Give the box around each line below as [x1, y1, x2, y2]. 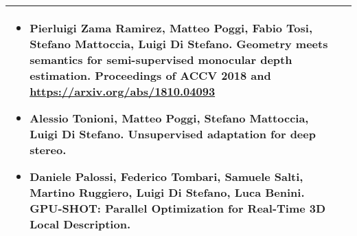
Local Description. [30, 216, 131, 232]
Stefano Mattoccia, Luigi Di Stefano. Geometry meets [30, 36, 328, 52]
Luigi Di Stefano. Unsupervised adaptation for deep [30, 126, 316, 142]
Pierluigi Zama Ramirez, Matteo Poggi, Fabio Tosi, [30, 20, 313, 36]
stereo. [30, 142, 67, 158]
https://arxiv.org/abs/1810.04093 [30, 83, 216, 99]
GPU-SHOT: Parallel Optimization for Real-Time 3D [30, 200, 326, 216]
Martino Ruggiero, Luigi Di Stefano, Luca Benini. [30, 184, 305, 200]
